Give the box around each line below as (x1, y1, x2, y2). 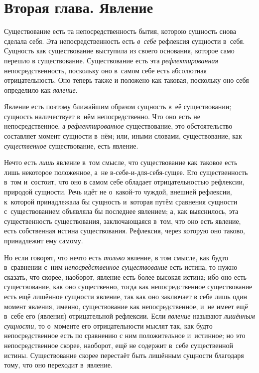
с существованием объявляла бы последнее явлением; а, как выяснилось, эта (4, 206, 239, 216)
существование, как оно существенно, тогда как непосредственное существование (4, 281, 253, 292)
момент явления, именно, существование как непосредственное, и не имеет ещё (4, 301, 248, 311)
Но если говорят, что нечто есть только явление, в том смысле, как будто (4, 252, 228, 262)
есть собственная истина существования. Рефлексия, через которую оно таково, (4, 225, 245, 236)
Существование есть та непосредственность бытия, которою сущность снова (4, 26, 236, 36)
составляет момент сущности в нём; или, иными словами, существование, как (4, 131, 242, 141)
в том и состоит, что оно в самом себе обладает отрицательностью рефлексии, (4, 177, 245, 187)
